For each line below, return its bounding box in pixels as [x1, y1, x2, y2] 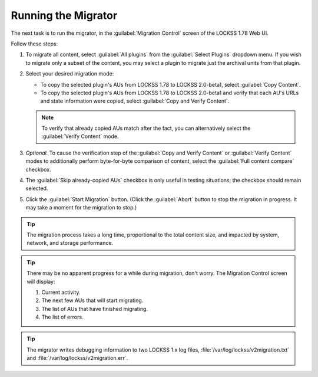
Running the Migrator [11, 9, 118, 22]
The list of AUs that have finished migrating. [41, 305, 148, 312]
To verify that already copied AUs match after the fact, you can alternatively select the [41, 124, 251, 132]
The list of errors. [41, 313, 84, 321]
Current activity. [41, 289, 81, 296]
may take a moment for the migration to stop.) [25, 204, 137, 211]
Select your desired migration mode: [25, 70, 114, 77]
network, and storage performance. [26, 240, 114, 247]
